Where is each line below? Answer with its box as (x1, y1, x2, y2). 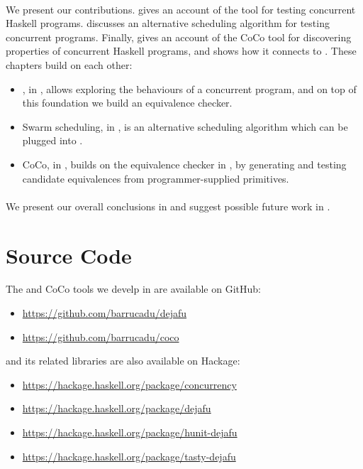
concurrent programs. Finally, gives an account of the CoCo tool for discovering (6, 29, 352, 44)
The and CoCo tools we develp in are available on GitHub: (6, 281, 261, 296)
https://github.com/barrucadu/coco (22, 329, 179, 344)
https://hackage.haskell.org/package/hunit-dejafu (22, 425, 238, 439)
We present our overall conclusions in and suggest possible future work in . (6, 198, 330, 213)
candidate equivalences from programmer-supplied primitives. (22, 171, 289, 185)
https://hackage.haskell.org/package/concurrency (22, 377, 237, 392)
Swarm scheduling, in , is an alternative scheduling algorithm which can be (22, 119, 348, 134)
